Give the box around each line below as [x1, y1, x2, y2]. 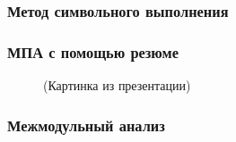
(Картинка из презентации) [43, 76, 191, 95]
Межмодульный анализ [7, 113, 165, 136]
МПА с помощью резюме [7, 40, 179, 63]
